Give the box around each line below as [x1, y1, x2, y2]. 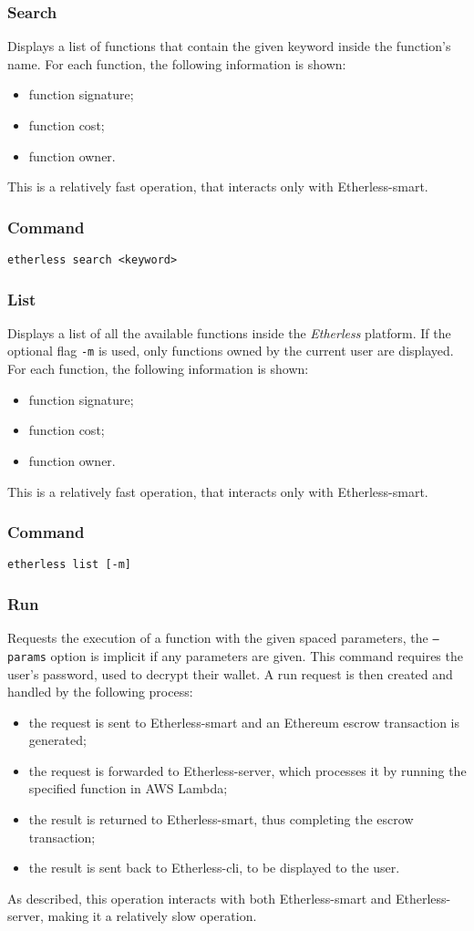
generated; [28, 730, 87, 750]
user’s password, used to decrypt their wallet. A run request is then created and [7, 664, 453, 683]
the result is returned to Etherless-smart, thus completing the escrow [28, 810, 414, 829]
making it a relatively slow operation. [47, 906, 257, 926]
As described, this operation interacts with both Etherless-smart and [7, 888, 392, 907]
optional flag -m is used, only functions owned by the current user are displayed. [7, 341, 454, 360]
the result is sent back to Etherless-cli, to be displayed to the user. [28, 858, 400, 877]
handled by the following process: [7, 682, 193, 701]
